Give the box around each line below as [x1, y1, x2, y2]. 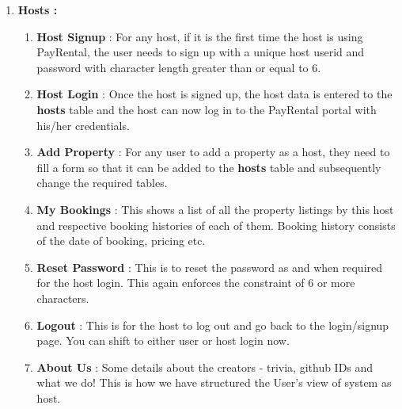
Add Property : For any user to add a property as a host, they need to [36, 143, 390, 160]
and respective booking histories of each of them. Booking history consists [36, 216, 396, 233]
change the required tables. [36, 174, 168, 191]
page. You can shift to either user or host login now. [36, 332, 290, 349]
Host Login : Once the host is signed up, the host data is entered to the [36, 86, 393, 102]
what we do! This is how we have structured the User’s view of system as [36, 374, 392, 391]
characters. [36, 289, 89, 306]
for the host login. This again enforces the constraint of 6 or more [36, 274, 355, 291]
